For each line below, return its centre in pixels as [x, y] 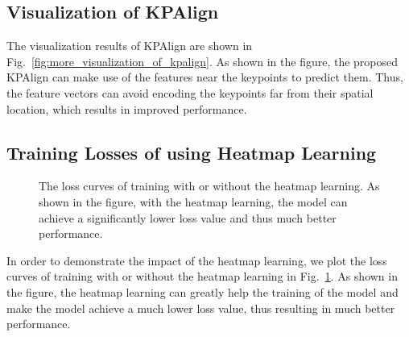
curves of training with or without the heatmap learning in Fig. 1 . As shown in [202, 276]
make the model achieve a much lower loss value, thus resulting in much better [201, 308]
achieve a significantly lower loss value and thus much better [188, 217]
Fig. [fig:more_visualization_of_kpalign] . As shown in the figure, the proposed [202, 61]
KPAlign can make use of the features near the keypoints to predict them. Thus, [205, 77]
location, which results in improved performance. [127, 108]
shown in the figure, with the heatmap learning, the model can [193, 201]
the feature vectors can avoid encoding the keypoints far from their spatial [190, 92]
